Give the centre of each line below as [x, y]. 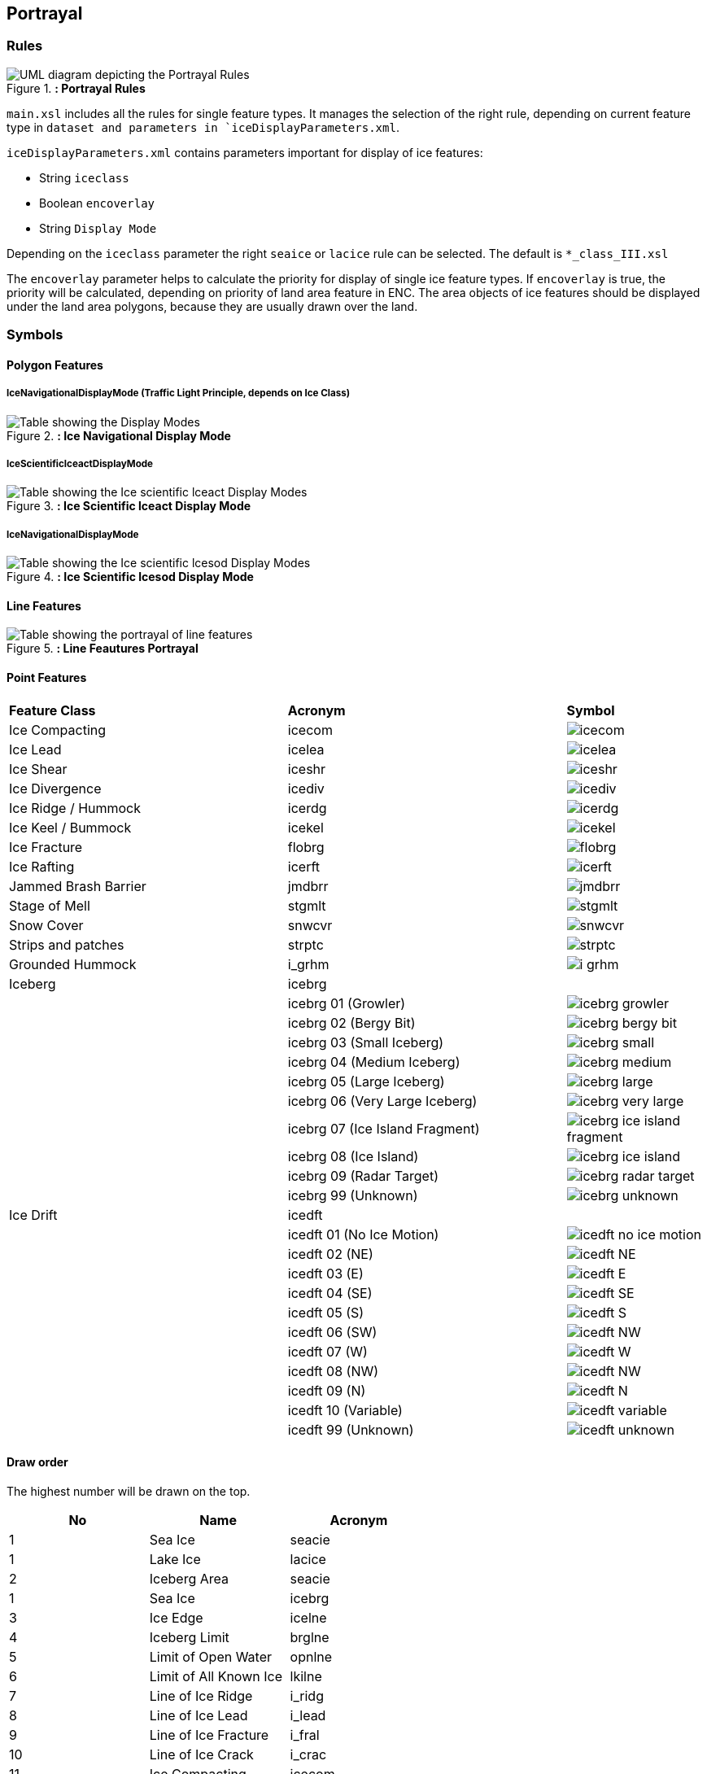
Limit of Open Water [211, 1656]
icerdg [307, 808]
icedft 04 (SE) [330, 1293]
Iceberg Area [189, 1578]
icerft [304, 866]
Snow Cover [46, 925]
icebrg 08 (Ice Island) [353, 1156]
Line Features [44, 605]
